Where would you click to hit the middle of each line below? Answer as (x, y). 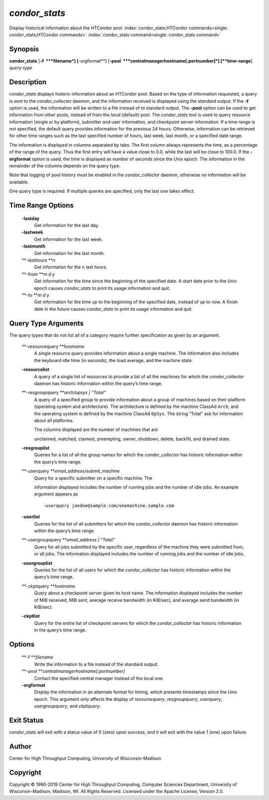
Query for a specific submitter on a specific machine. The (93, 478)
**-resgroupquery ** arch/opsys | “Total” (64, 393)
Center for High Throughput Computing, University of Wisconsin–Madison (85, 758)
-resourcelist (35, 370)
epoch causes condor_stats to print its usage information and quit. (102, 288)
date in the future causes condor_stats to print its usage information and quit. (113, 309)
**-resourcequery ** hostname (53, 346)
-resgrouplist (36, 448)
